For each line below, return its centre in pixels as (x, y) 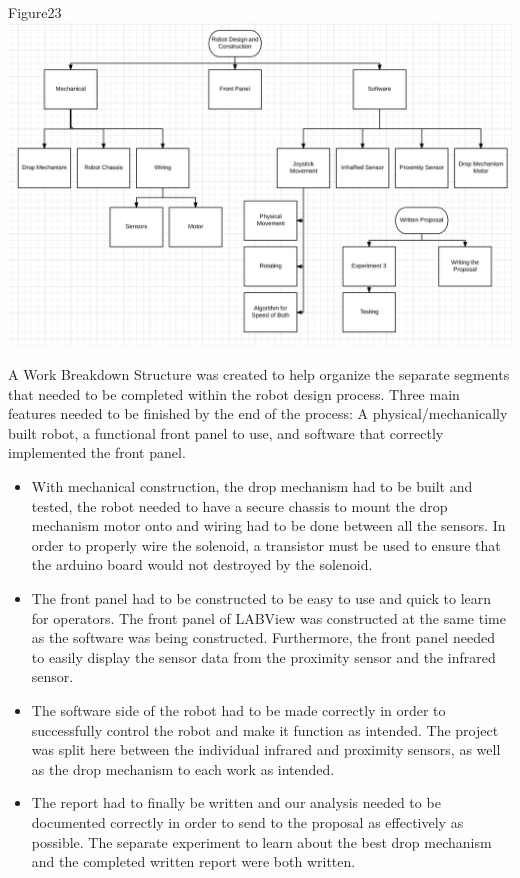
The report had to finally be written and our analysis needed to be (236, 802)
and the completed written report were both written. (193, 861)
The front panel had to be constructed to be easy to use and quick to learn (261, 597)
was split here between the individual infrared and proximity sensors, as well (266, 749)
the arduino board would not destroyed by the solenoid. (202, 564)
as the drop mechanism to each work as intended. (183, 768)
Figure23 (35, 12)
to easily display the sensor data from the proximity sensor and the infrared (263, 656)
